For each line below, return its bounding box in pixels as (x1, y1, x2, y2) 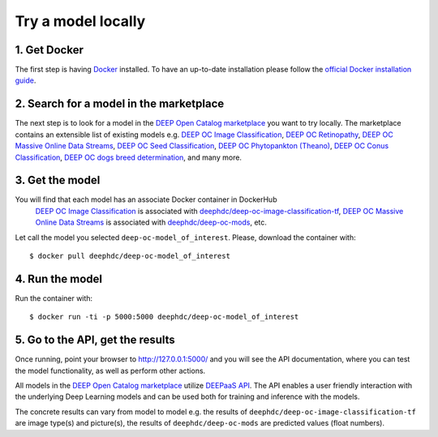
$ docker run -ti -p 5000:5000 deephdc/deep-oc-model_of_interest (29, 312, 299, 322)
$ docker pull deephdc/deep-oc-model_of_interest (29, 251, 231, 260)
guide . (15, 75, 36, 85)
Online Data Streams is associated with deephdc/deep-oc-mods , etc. (35, 217, 268, 227)
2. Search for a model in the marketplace (15, 97, 225, 111)
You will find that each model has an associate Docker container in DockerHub (15, 195, 277, 204)
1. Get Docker (15, 43, 84, 57)
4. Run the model (15, 272, 103, 285)
